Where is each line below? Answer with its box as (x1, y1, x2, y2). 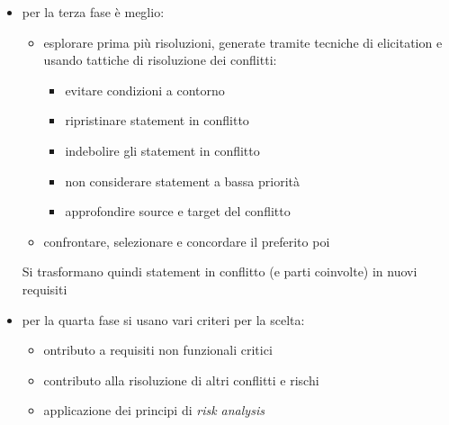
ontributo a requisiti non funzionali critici (43, 340, 273, 359)
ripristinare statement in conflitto (65, 111, 249, 130)
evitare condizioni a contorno (65, 80, 225, 99)
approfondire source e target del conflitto (65, 202, 291, 221)
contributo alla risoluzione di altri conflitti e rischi (43, 370, 319, 389)
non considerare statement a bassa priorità (65, 171, 301, 190)
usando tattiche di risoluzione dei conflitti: (43, 50, 277, 69)
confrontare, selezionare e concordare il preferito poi (43, 231, 330, 250)
